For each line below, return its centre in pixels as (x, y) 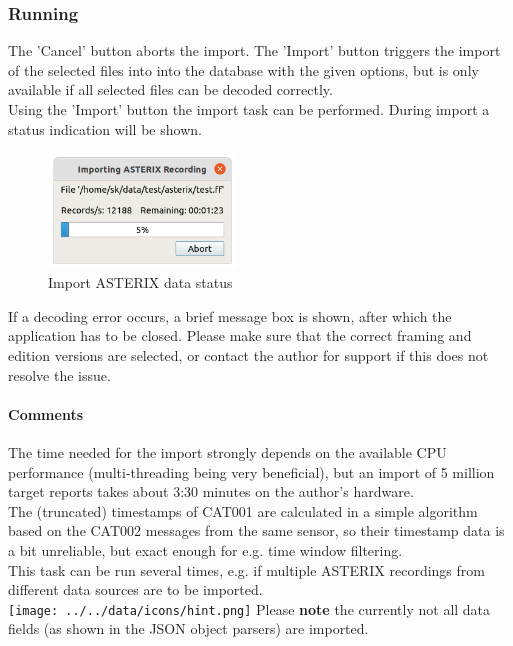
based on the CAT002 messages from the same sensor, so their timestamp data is (256, 530)
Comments (45, 413)
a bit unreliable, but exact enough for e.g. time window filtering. (205, 549)
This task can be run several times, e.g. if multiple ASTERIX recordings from (246, 569)
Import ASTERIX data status (140, 282)
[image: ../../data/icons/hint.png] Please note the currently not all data (249, 608)
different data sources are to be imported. (135, 589)
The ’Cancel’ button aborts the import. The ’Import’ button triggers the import (254, 50)
